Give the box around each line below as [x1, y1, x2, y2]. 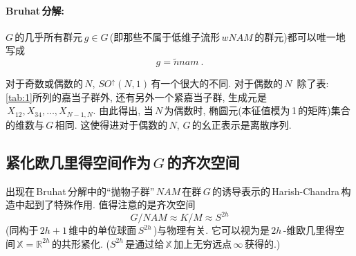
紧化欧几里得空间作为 [6, 151, 151, 172]
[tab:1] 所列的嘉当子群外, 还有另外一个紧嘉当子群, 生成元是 [6, 89, 268, 104]
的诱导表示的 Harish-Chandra [212, 183, 340, 198]
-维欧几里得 [283, 223, 335, 237]
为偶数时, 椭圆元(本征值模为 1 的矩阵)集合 [164, 103, 350, 118]
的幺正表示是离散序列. [191, 117, 292, 131]
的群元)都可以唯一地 [254, 29, 346, 44]
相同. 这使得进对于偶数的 [55, 117, 168, 131]
